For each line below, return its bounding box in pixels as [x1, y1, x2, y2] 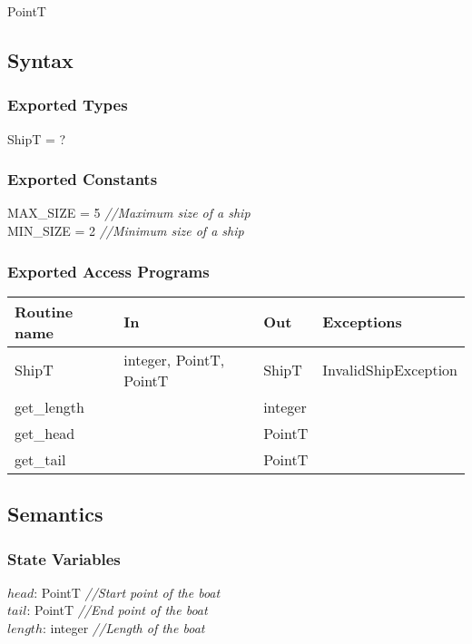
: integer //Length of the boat [42, 619, 205, 637]
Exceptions [322, 311, 402, 333]
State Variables [7, 547, 121, 570]
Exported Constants [7, 168, 158, 190]
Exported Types [7, 93, 128, 116]
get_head [15, 422, 75, 444]
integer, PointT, [123, 348, 225, 370]
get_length [15, 395, 84, 417]
